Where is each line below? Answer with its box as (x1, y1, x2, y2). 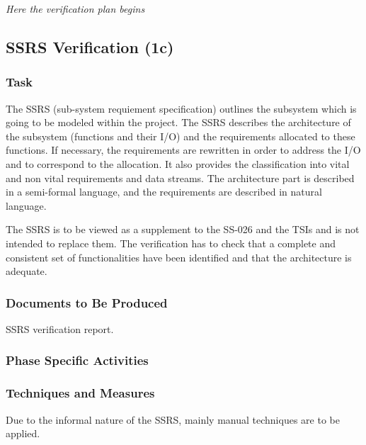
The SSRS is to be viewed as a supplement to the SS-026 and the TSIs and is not (6, 222, 360, 237)
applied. (6, 426, 40, 441)
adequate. (6, 264, 47, 278)
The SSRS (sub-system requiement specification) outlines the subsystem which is (6, 101, 357, 116)
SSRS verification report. (6, 321, 114, 336)
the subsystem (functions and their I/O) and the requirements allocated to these (6, 128, 355, 143)
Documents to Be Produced (6, 293, 168, 311)
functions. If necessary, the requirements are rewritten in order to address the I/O (6, 142, 361, 157)
